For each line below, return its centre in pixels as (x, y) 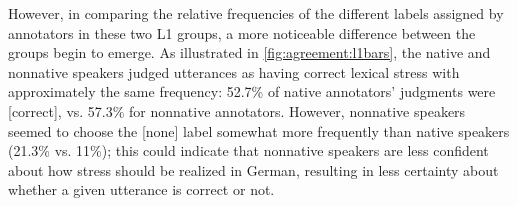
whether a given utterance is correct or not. (141, 189)
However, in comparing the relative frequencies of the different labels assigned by (256, 13)
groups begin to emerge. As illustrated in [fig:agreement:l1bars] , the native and (249, 52)
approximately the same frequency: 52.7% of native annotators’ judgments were (252, 91)
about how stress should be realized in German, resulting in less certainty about (253, 169)
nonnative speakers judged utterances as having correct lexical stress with (234, 71)
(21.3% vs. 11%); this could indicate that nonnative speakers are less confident (248, 150)
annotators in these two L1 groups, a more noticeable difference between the (242, 32)
